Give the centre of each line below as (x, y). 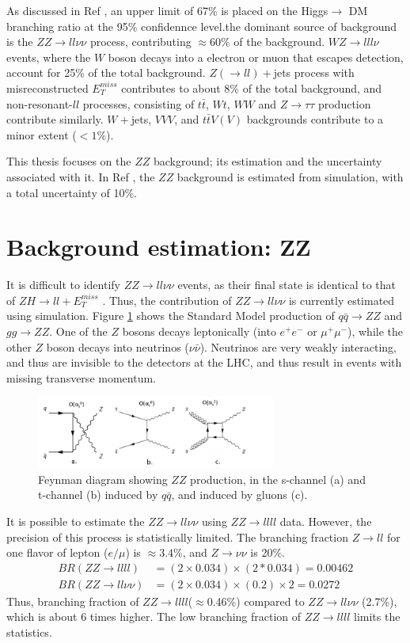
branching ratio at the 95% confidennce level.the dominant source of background (201, 26)
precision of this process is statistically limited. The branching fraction (177, 536)
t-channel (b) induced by (98, 495)
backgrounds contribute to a (315, 119)
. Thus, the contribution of (167, 300)
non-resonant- (40, 103)
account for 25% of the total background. (106, 72)
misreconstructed (47, 88)
